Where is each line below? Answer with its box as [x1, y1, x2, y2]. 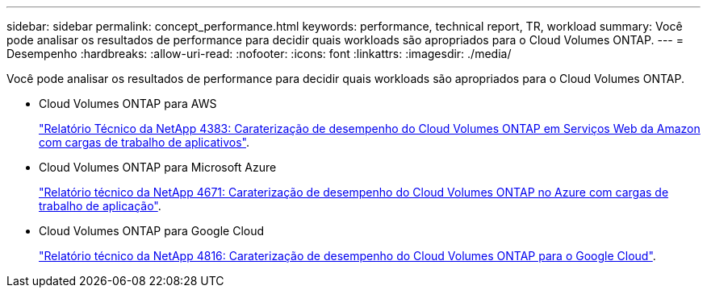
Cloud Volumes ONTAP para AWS [39, 97, 217, 110]
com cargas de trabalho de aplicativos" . [39, 135, 250, 149]
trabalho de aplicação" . [39, 199, 161, 213]
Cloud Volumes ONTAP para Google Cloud [39, 224, 265, 238]
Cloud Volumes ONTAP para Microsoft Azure [39, 160, 277, 174]
